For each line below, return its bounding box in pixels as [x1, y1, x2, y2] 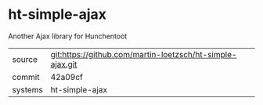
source [12, 53, 38, 64]
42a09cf [50, 71, 84, 82]
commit [12, 71, 40, 82]
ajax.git [50, 59, 77, 70]
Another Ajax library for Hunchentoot [8, 31, 128, 41]
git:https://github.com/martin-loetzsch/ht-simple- [50, 49, 237, 60]
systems [12, 84, 43, 95]
